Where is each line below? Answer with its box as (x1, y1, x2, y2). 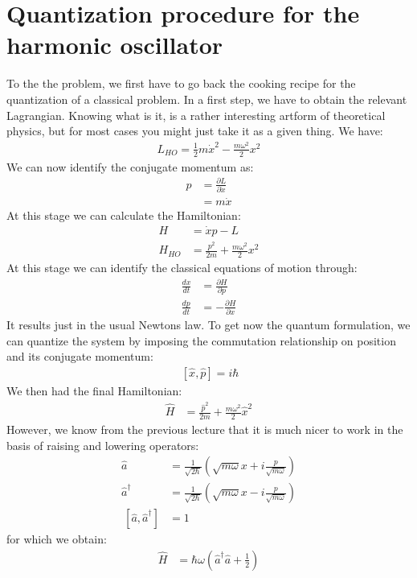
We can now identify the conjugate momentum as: (6, 158, 254, 175)
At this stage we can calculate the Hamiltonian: (6, 207, 241, 224)
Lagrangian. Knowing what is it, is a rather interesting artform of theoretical (6, 106, 386, 123)
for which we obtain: (6, 531, 107, 547)
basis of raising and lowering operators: (6, 436, 199, 453)
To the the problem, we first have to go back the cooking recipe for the (6, 75, 356, 92)
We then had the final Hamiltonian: (6, 382, 182, 399)
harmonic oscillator (6, 28, 223, 61)
